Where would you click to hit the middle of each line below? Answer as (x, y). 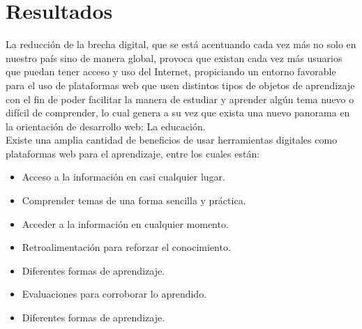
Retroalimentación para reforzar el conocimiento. (126, 247)
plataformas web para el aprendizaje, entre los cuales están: (133, 153)
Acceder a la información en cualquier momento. (125, 223)
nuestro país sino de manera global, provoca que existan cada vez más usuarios (174, 58)
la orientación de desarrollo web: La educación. (106, 126)
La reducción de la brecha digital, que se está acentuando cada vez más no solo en (181, 44)
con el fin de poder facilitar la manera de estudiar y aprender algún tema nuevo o (180, 99)
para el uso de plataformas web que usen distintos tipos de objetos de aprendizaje (180, 85)
